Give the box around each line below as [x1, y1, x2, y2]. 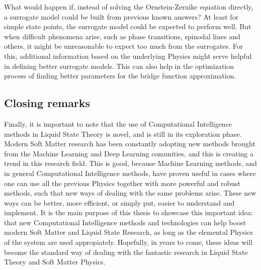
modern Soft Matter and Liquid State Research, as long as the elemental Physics [4, 227, 253, 237]
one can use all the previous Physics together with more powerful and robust [4, 177, 241, 188]
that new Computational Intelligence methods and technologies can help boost [4, 217, 246, 227]
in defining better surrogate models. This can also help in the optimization [4, 60, 234, 71]
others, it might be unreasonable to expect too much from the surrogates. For [4, 41, 243, 51]
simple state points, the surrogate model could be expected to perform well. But [4, 21, 251, 32]
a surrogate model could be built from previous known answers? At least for [4, 11, 239, 22]
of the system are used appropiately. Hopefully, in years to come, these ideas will [4, 237, 253, 247]
